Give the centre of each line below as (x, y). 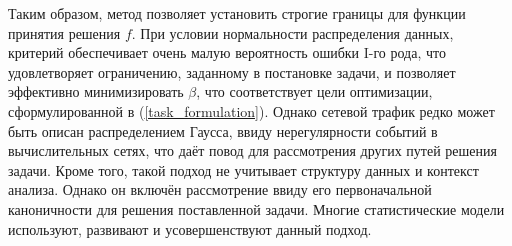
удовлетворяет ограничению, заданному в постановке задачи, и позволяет (232, 71)
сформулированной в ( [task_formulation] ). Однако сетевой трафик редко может (251, 110)
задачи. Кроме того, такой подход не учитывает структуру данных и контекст (243, 169)
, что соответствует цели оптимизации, (314, 91)
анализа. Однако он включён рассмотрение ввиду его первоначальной (220, 189)
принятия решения (64, 32)
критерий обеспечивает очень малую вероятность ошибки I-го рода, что (227, 52)
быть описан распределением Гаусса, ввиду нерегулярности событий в (223, 130)
